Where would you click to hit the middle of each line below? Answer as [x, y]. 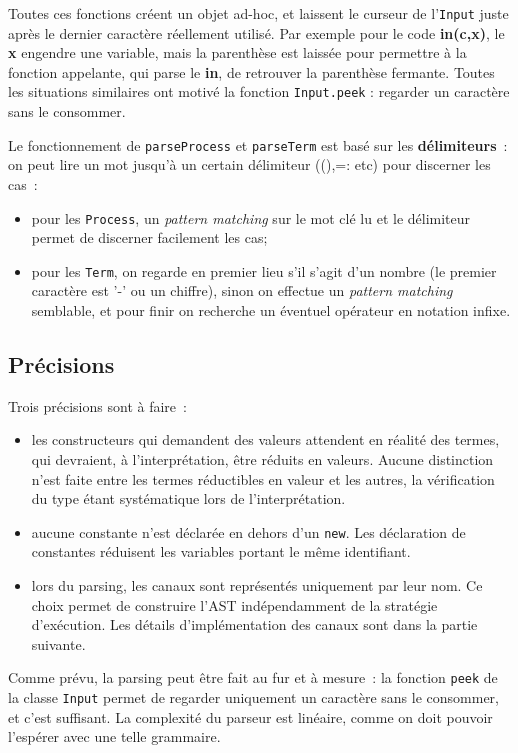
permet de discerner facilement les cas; [149, 237]
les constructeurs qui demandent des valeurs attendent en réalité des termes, [265, 439]
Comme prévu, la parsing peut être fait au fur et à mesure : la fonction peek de [253, 677]
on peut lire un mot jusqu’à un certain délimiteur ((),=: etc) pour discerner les [249, 164]
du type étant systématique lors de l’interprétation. [188, 498]
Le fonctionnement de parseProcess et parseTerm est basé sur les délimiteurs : [258, 144]
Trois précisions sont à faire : [97, 405]
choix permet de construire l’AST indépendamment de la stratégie [234, 604]
